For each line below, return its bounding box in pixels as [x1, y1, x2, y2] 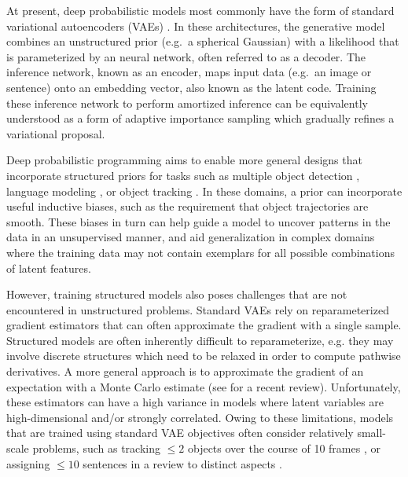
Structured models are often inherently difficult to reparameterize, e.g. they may [6, 332, 394, 348]
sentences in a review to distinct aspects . [83, 455, 282, 471]
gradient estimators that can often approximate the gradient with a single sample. [6, 317, 402, 333]
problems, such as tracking [32, 440, 160, 457]
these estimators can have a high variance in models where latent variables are [6, 394, 384, 410]
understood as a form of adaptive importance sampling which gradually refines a [6, 110, 395, 127]
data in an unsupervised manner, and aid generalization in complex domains [6, 229, 375, 245]
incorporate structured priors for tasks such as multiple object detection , [6, 167, 360, 183]
